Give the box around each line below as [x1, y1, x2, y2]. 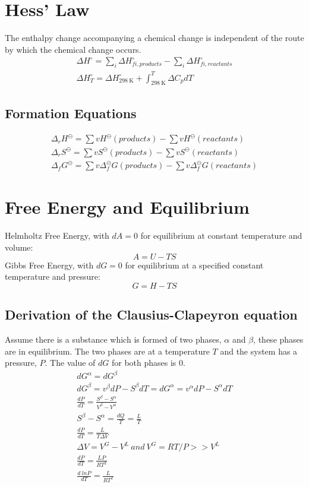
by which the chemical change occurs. [5, 43, 141, 55]
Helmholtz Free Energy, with [5, 229, 109, 242]
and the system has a [220, 344, 298, 357]
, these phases [253, 333, 304, 345]
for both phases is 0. [111, 356, 185, 369]
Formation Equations [5, 103, 137, 122]
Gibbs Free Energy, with [5, 258, 94, 271]
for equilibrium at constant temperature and [140, 229, 302, 242]
